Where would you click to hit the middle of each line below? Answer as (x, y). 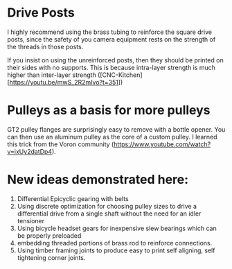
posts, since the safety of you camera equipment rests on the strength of (111, 39)
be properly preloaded (49, 235)
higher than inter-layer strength (52, 75)
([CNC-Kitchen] (121, 75)
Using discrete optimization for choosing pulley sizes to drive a (107, 206)
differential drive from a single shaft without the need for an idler (109, 214)
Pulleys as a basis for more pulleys (109, 111)
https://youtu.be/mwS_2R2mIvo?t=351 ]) (66, 82)
